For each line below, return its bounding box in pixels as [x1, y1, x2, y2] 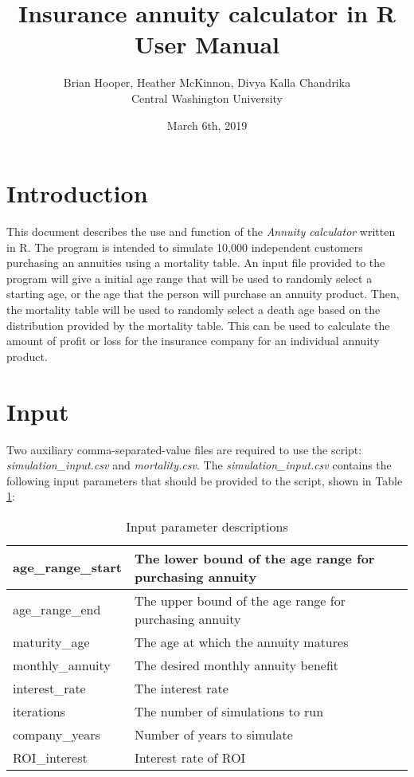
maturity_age [13, 632, 90, 651]
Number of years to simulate [134, 724, 293, 744]
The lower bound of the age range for [134, 548, 375, 567]
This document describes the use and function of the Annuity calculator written [6, 223, 396, 240]
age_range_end [13, 600, 101, 619]
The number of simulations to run [134, 701, 324, 720]
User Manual [135, 28, 279, 61]
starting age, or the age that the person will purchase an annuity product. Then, [6, 285, 400, 302]
